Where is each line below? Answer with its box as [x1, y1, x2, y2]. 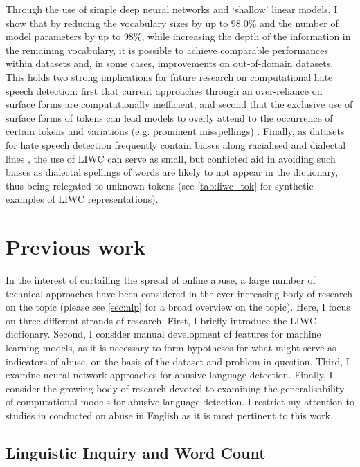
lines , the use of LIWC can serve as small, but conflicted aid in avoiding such [6, 151, 336, 165]
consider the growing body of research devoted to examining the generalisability [6, 381, 345, 395]
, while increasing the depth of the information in [141, 29, 351, 44]
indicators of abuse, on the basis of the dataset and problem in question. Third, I [6, 354, 350, 368]
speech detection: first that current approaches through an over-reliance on [6, 83, 323, 98]
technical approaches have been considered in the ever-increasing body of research [6, 286, 353, 300]
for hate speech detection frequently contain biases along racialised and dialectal [6, 137, 346, 152]
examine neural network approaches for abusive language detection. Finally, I [6, 367, 333, 382]
